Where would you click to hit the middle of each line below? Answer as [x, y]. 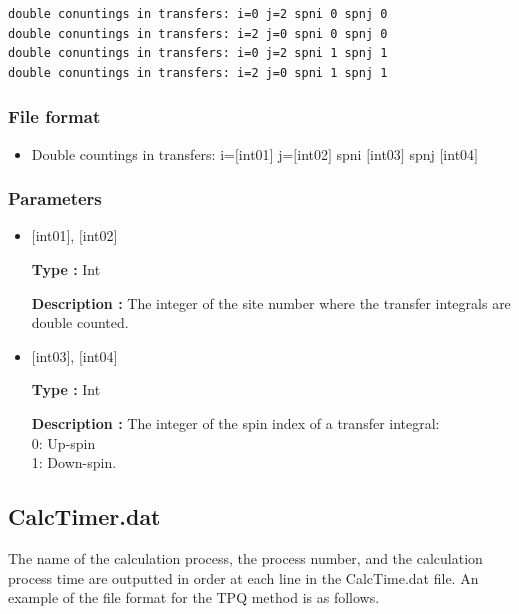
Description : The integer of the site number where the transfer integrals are [271, 302]
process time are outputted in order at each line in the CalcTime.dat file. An [243, 577]
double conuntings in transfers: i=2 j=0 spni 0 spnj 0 [198, 33]
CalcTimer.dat [84, 516]
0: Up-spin [63, 442]
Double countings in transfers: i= [133, 153]
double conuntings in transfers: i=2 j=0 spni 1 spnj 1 [198, 72]
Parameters [55, 198]
